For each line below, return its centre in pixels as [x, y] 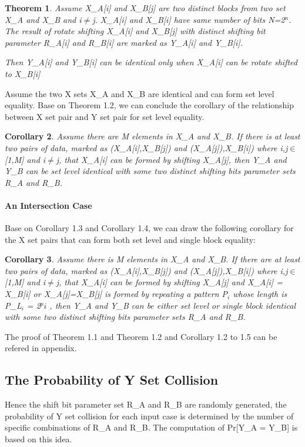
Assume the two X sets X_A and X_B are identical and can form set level [140, 93]
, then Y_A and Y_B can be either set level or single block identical [172, 305]
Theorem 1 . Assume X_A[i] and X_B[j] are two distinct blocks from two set [145, 8]
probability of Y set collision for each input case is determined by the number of [149, 416]
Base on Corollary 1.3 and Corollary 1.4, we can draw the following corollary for [149, 228]
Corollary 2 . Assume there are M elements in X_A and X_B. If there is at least [152, 136]
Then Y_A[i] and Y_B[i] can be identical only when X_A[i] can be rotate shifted [151, 62]
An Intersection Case [48, 205]
